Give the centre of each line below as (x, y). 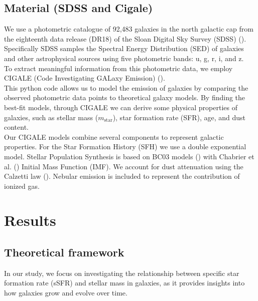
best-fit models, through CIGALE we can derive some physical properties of (121, 107)
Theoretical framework (64, 252)
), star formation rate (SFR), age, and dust (179, 117)
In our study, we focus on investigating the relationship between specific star (122, 273)
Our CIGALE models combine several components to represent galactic (114, 136)
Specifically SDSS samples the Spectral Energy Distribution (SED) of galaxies (124, 48)
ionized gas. (22, 186)
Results (30, 220)
